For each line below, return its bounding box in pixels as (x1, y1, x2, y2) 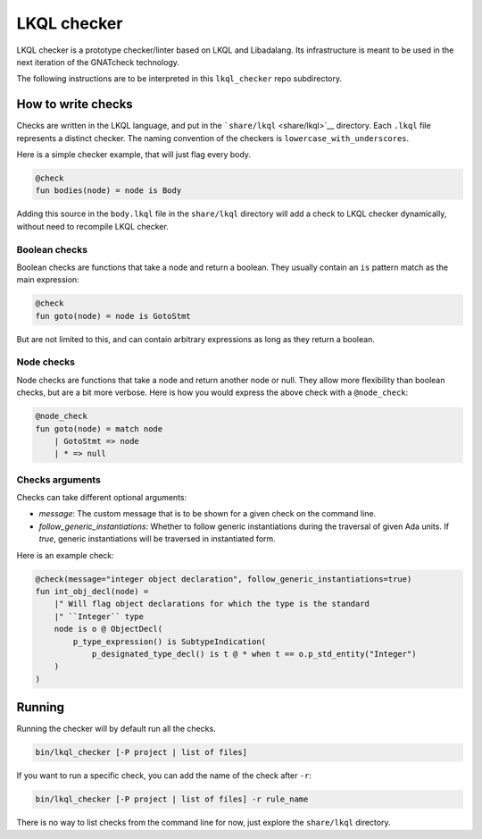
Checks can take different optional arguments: (16, 492, 187, 503)
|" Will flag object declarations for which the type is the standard (54, 599, 370, 609)
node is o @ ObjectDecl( (54, 624, 163, 634)
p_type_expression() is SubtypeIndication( (72, 636, 267, 647)
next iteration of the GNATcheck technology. (16, 56, 180, 67)
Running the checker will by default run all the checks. (16, 724, 216, 734)
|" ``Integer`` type (54, 611, 145, 621)
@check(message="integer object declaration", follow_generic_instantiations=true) (35, 574, 412, 584)
